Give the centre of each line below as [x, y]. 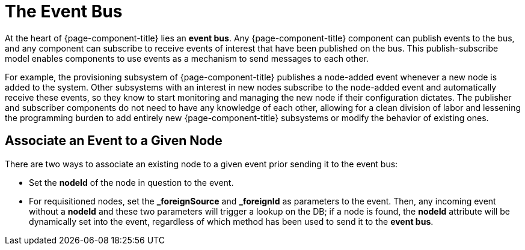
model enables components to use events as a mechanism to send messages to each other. [187, 58]
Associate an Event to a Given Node [114, 141]
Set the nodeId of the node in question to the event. [131, 182]
